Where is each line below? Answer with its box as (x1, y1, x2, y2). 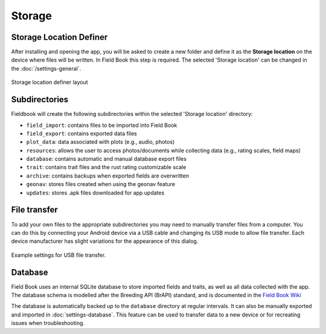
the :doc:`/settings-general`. (11, 65, 81, 72)
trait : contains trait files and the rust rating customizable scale (26, 164, 187, 171)
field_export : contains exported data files (26, 130, 137, 137)
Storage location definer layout (11, 79, 88, 86)
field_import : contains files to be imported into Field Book (26, 121, 177, 129)
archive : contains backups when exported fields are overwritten (26, 172, 190, 179)
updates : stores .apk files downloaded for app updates (26, 189, 165, 196)
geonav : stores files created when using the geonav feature (26, 181, 175, 188)
